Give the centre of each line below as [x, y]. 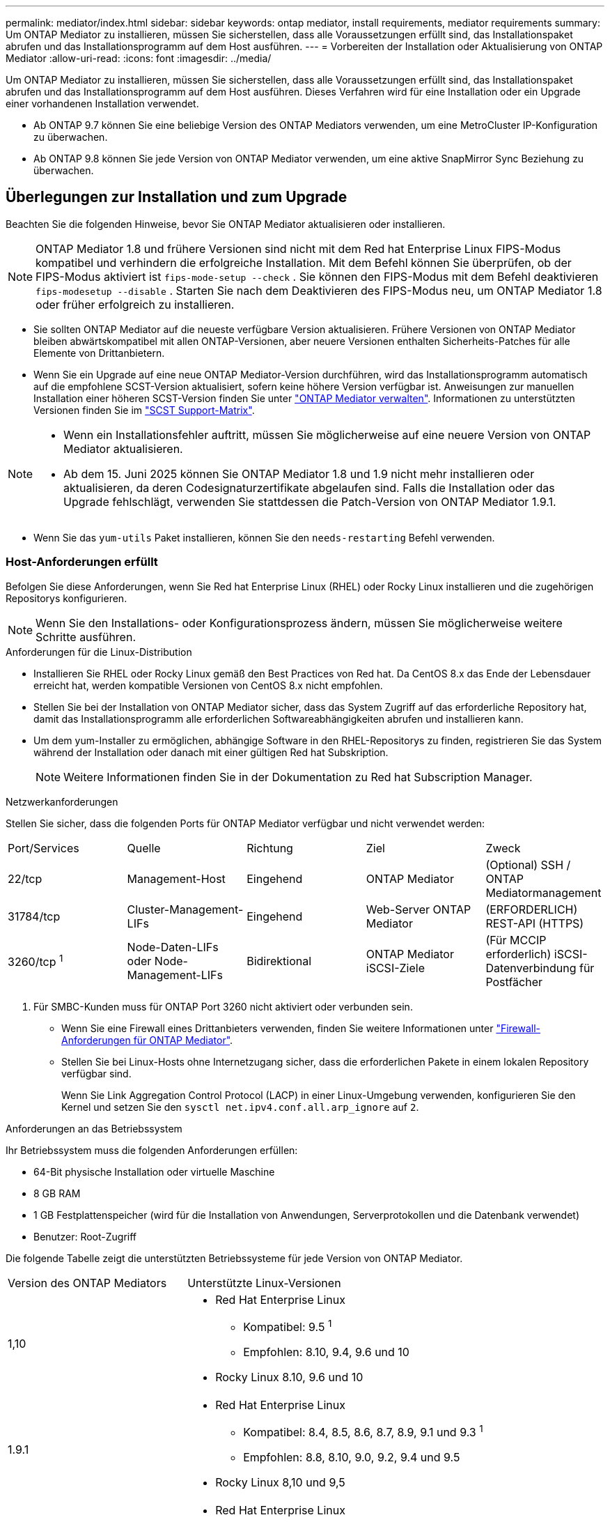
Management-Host [176, 878]
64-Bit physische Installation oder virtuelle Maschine [154, 1171]
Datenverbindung [531, 968]
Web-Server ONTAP [419, 909]
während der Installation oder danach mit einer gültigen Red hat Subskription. [211, 752]
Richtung [270, 848]
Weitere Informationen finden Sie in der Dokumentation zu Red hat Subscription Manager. [298, 777]
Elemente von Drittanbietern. [99, 353]
